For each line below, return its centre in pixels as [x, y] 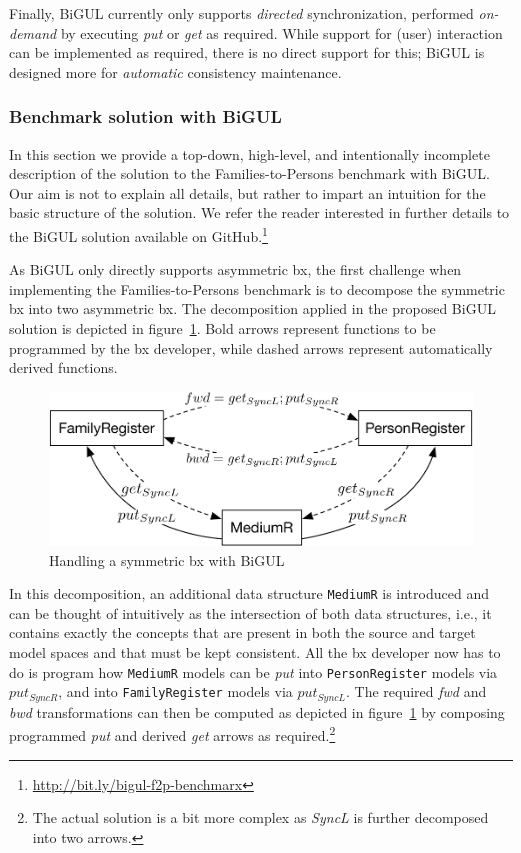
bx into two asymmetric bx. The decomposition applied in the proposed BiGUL [252, 308]
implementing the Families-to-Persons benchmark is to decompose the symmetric [257, 288]
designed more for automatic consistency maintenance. [175, 71]
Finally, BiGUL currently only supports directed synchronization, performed [241, 13]
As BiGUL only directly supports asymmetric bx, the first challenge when [235, 269]
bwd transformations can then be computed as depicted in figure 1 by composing [257, 711]
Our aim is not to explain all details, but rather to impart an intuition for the [247, 192]
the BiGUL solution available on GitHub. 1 [138, 234]
